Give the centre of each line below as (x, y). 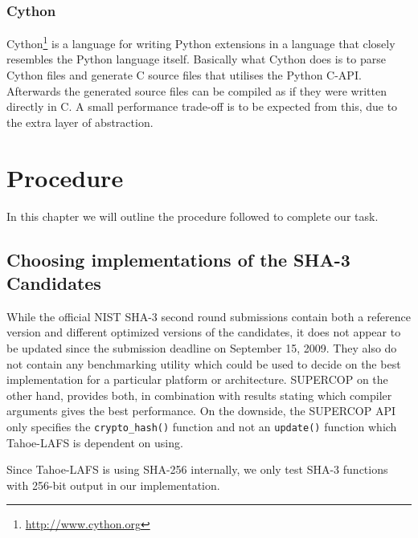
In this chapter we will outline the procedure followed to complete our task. (193, 216)
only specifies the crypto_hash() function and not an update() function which (202, 426)
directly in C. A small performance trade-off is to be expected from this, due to (202, 106)
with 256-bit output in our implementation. (113, 485)
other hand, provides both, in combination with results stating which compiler (199, 395)
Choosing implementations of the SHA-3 (178, 259)
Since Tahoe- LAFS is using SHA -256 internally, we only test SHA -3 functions (197, 469)
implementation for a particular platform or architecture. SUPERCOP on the (197, 379)
